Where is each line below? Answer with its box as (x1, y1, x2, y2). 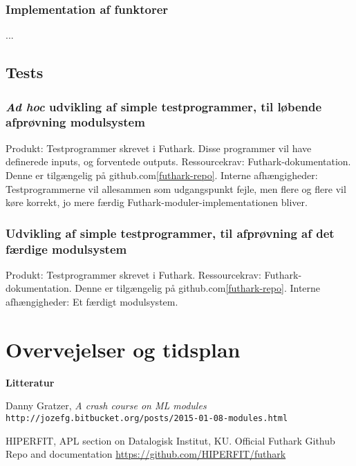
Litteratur (6, 375, 55, 389)
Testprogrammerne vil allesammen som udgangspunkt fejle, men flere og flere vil (6, 181, 346, 196)
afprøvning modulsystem (6, 113, 145, 131)
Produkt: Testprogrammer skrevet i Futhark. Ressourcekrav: (6, 267, 261, 281)
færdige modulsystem (6, 240, 127, 257)
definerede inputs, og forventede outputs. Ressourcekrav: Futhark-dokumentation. (6, 154, 351, 169)
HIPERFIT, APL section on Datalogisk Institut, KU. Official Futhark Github (6, 433, 335, 447)
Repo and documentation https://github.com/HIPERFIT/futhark (6, 447, 286, 461)
